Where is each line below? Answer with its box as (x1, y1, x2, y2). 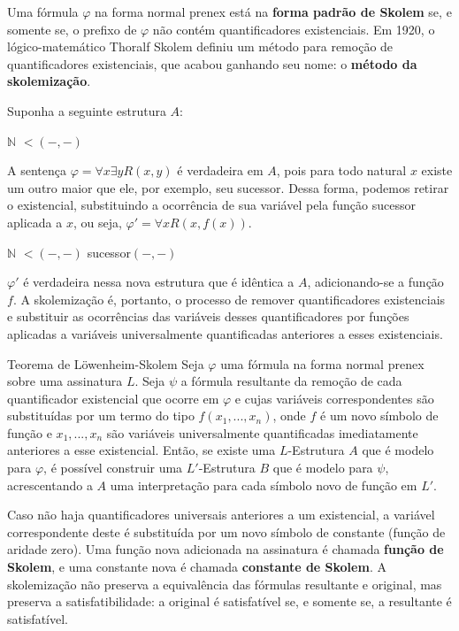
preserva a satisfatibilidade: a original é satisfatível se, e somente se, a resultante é (7, 592, 452, 611)
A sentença (7, 161, 66, 180)
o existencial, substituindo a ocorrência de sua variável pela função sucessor (7, 196, 416, 214)
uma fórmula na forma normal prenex (220, 354, 425, 373)
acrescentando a (7, 475, 93, 494)
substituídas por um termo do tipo (7, 406, 195, 425)
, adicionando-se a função (307, 273, 444, 291)
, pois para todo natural (276, 161, 407, 180)
